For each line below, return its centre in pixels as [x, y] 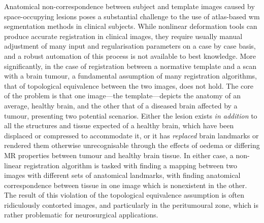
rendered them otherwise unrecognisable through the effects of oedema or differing [132, 145]
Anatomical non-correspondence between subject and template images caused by [129, 6]
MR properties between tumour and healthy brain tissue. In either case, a [119, 155]
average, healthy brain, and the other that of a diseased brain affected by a [121, 105]
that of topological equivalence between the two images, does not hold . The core [129, 85]
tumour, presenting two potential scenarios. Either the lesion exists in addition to [131, 115]
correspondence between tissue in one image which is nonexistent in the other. [126, 185]
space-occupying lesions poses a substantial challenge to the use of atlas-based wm [132, 16]
